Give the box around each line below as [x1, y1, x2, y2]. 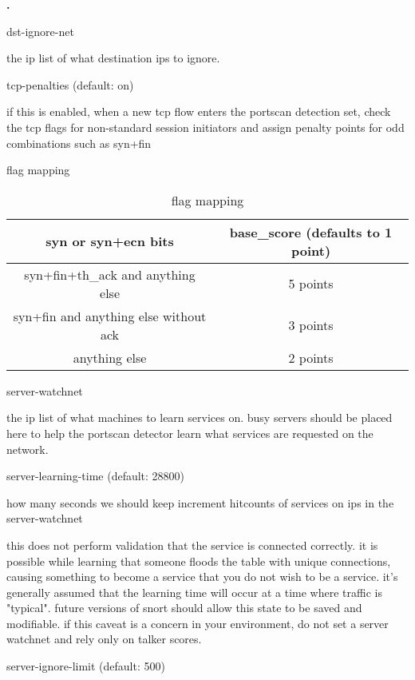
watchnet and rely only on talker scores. [6, 630, 202, 647]
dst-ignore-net [6, 22, 74, 39]
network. [6, 440, 49, 457]
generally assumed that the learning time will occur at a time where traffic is [6, 583, 382, 600]
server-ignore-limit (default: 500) [6, 658, 165, 674]
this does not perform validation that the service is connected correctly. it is [6, 536, 378, 553]
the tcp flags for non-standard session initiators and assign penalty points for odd [6, 118, 405, 135]
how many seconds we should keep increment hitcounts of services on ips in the [6, 494, 394, 511]
